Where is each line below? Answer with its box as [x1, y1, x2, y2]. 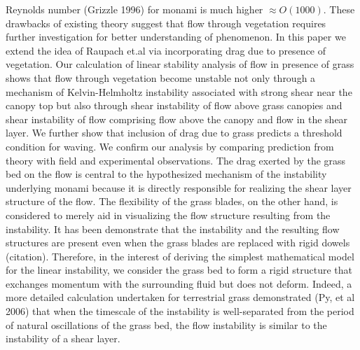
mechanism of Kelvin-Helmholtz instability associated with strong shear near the [6, 84, 352, 99]
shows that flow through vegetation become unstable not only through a [6, 70, 316, 85]
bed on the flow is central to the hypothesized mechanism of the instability [6, 167, 327, 181]
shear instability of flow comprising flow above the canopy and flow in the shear [6, 111, 348, 126]
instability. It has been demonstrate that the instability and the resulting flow [6, 221, 340, 236]
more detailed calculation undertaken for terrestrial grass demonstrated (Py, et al [6, 290, 355, 304]
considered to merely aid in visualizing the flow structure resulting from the [6, 207, 331, 222]
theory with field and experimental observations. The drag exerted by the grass [6, 153, 346, 167]
